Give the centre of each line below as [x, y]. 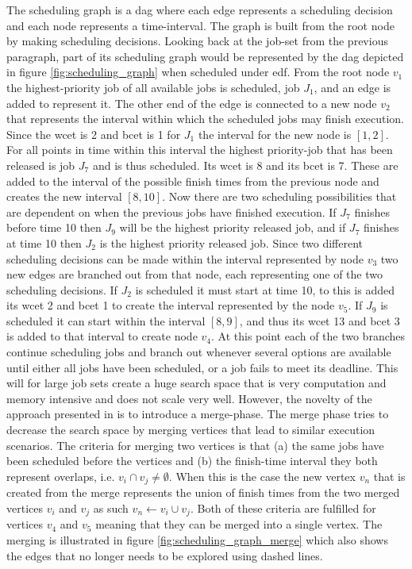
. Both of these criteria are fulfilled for [283, 507]
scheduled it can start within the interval [106, 320]
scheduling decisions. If [62, 289]
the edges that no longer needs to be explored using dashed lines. [165, 555]
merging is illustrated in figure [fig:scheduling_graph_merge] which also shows [197, 539]
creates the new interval [64, 196]
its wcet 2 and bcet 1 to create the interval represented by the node [171, 305]
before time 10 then [54, 227]
